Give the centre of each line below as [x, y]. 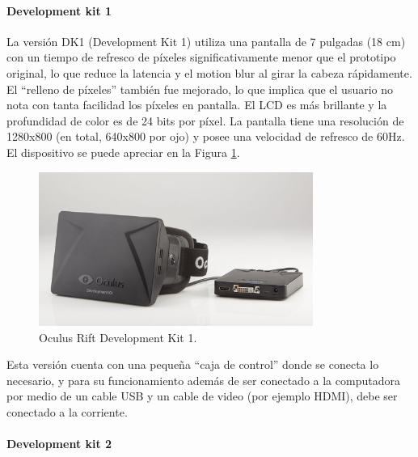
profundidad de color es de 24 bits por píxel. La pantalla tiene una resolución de [205, 120]
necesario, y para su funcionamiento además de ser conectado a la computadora [203, 380]
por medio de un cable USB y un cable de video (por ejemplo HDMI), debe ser [202, 396]
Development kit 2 [59, 444]
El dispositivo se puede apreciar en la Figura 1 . [123, 152]
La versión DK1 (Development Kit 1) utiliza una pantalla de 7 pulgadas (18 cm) [206, 41]
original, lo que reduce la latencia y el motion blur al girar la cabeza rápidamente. [209, 72]
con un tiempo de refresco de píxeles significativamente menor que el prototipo [201, 57]
